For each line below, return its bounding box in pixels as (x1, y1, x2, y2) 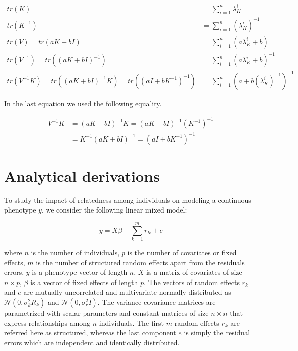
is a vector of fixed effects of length (30, 276, 138, 287)
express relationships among (4, 317, 91, 328)
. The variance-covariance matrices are (97, 297, 216, 307)
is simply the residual (184, 327, 250, 338)
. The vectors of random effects (143, 276, 240, 287)
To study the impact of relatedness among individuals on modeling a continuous (4, 194, 251, 205)
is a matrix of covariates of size (146, 267, 242, 277)
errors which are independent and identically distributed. (4, 337, 180, 347)
